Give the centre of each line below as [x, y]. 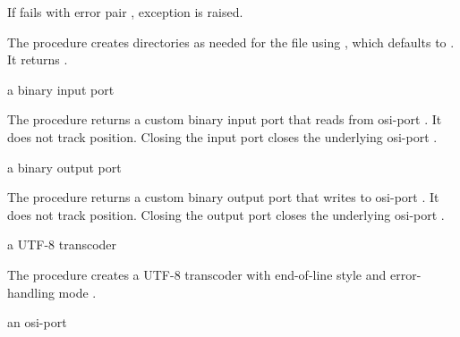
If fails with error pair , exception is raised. [125, 12]
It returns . [38, 59]
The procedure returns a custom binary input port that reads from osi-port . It [225, 119]
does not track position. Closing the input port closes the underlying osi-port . [222, 136]
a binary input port [61, 89]
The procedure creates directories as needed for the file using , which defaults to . [231, 42]
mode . [77, 292]
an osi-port [37, 322]
